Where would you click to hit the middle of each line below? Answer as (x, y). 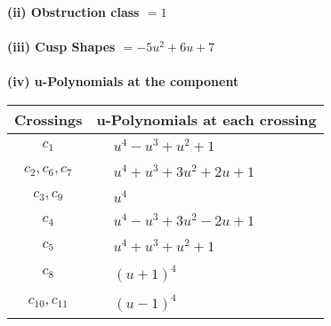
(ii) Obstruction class (73, 12)
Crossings (48, 119)
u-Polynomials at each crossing (206, 119)
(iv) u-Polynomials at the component (123, 81)
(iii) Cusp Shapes (61, 47)
